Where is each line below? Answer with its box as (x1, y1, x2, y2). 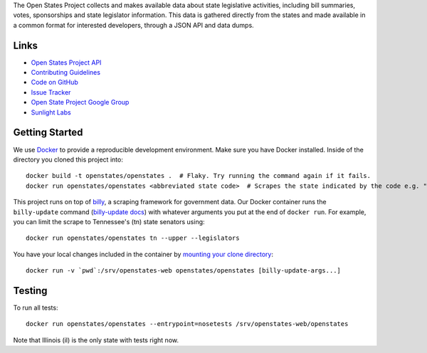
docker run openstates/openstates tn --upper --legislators (26, 234, 240, 242)
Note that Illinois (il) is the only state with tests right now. (13, 335, 179, 344)
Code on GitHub (31, 78, 78, 87)
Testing (13, 285, 48, 297)
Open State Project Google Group (31, 98, 130, 107)
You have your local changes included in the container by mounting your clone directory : (13, 250, 274, 258)
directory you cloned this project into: (13, 155, 124, 164)
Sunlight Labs (31, 107, 71, 117)
